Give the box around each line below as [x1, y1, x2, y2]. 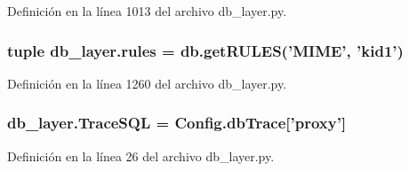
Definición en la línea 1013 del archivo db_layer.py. [7, 2, 287, 19]
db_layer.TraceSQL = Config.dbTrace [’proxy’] [7, 112, 347, 134]
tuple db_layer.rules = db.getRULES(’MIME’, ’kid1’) [7, 39, 404, 61]
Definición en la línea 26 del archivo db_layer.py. [7, 146, 275, 165]
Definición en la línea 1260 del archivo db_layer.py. [7, 74, 287, 92]
